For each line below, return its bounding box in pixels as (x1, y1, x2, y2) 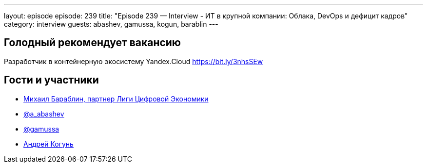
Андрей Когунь (23, 139, 74, 148)
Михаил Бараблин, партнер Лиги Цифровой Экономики (23, 94, 209, 103)
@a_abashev (23, 109, 64, 118)
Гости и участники (4, 74, 99, 86)
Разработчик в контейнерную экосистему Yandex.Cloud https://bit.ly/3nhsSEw (4, 57, 263, 66)
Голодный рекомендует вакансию (4, 36, 181, 49)
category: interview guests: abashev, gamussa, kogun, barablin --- (4, 20, 218, 28)
